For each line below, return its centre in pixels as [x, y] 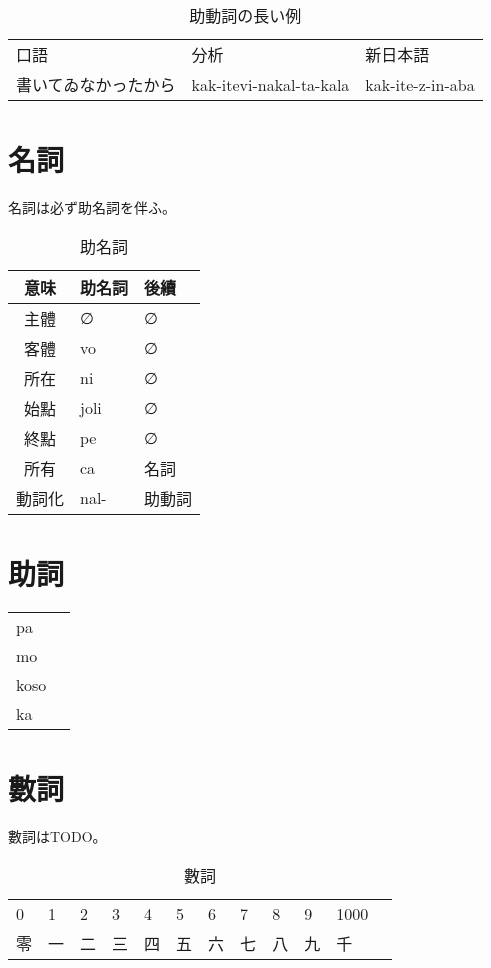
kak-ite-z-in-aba [420, 84]
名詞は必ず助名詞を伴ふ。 [92, 207]
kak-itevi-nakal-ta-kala [270, 84]
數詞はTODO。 [57, 835]
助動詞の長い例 [245, 15]
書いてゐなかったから [96, 84]
